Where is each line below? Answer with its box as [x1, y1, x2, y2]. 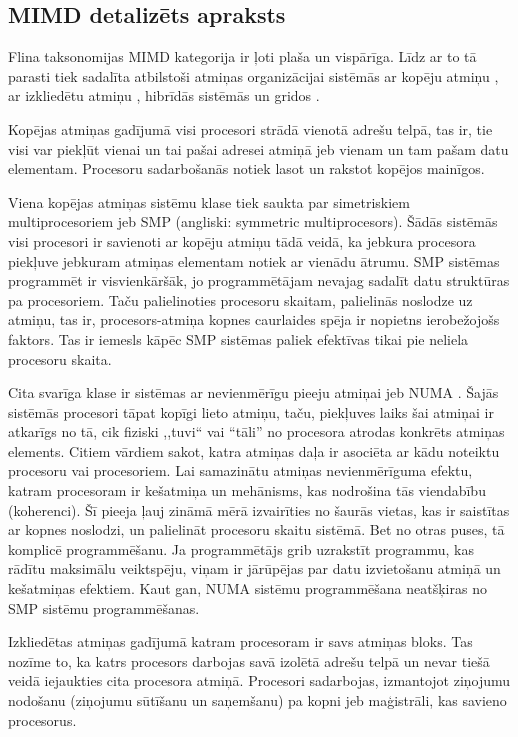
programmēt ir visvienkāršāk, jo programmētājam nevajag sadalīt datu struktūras [8, 270, 510, 291]
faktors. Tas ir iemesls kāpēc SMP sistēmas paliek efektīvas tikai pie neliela [8, 328, 469, 349]
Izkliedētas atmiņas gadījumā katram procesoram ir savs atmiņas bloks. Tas [8, 631, 473, 652]
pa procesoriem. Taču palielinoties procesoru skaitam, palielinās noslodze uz [8, 289, 473, 310]
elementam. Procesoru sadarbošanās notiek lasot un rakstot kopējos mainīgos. [8, 158, 485, 179]
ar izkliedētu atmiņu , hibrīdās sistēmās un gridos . [8, 85, 320, 106]
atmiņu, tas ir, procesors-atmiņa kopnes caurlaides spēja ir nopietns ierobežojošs [8, 309, 500, 330]
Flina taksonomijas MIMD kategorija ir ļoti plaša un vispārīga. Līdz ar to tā [8, 46, 477, 67]
